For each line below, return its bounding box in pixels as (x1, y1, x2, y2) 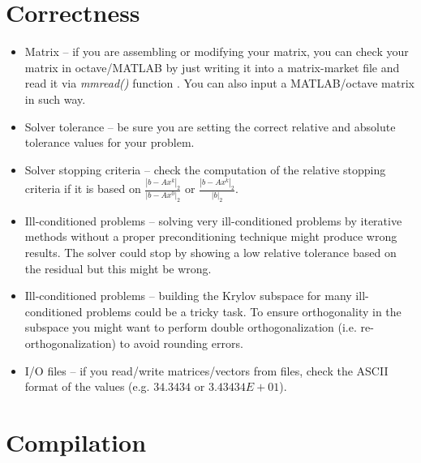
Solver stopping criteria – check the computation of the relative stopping (24, 161, 386, 178)
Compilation (6, 425, 147, 458)
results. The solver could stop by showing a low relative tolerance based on (24, 244, 397, 260)
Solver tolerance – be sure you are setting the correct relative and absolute (24, 118, 396, 135)
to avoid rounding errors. (119, 334, 243, 351)
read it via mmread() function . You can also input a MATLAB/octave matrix (24, 75, 415, 92)
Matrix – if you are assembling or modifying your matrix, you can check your (24, 43, 409, 60)
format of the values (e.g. (24, 378, 150, 395)
